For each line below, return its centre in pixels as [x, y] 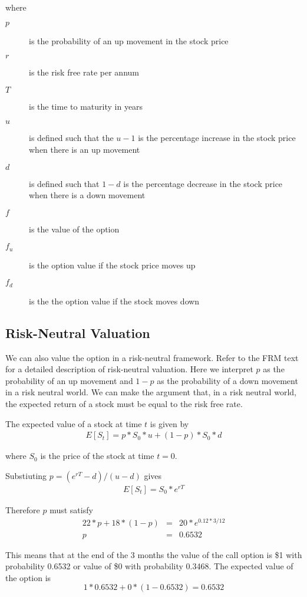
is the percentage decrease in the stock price [203, 183]
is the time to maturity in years [86, 106]
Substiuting [26, 475]
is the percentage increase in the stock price [217, 138]
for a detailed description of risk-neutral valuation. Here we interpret [129, 369]
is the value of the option [74, 229]
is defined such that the [71, 138]
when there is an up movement [85, 149]
